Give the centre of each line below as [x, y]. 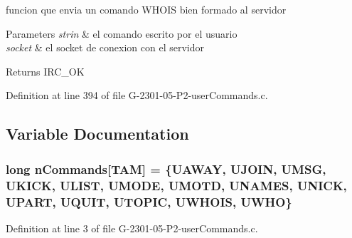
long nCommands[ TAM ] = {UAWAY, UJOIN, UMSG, [166, 169]
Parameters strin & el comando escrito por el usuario [122, 33]
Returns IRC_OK [45, 71]
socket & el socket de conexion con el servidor [105, 47]
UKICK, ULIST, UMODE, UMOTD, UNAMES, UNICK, [176, 185]
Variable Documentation [97, 134]
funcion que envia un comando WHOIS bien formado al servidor [146, 9]
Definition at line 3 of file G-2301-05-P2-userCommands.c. [132, 228]
